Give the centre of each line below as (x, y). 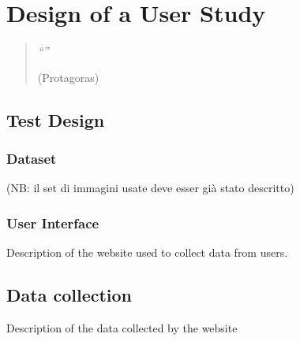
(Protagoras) (68, 77)
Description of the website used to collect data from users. (147, 252)
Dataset (32, 159)
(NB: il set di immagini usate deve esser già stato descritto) (150, 188)
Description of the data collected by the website (122, 327)
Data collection (69, 295)
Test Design (56, 119)
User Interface (53, 222)
